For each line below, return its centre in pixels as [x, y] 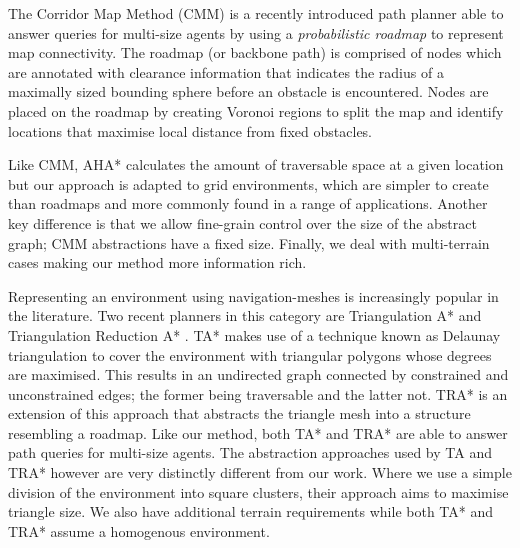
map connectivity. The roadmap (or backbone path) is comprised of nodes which [255, 52]
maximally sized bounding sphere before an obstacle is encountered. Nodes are [248, 91]
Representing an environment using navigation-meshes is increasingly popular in [253, 295]
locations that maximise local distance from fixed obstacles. [190, 130]
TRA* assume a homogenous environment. [139, 530]
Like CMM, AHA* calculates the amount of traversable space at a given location [256, 164]
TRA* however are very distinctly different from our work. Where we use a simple [260, 472]
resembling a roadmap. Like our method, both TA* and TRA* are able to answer [258, 432]
